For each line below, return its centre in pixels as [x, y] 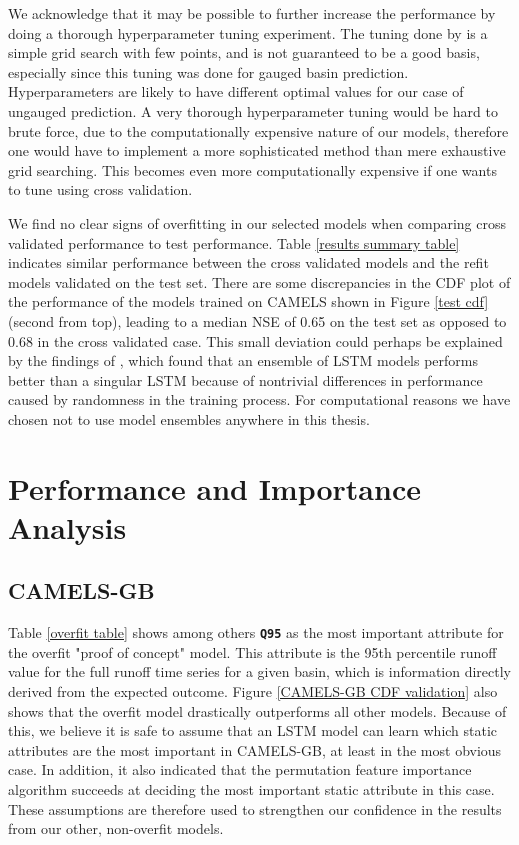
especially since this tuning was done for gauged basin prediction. [208, 71]
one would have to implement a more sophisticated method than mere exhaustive [257, 150]
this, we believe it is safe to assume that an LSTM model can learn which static [253, 730]
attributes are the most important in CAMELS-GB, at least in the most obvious [255, 749]
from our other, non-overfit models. [116, 828]
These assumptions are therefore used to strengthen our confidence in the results [255, 808]
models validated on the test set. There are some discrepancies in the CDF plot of [259, 281]
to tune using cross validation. [100, 189]
